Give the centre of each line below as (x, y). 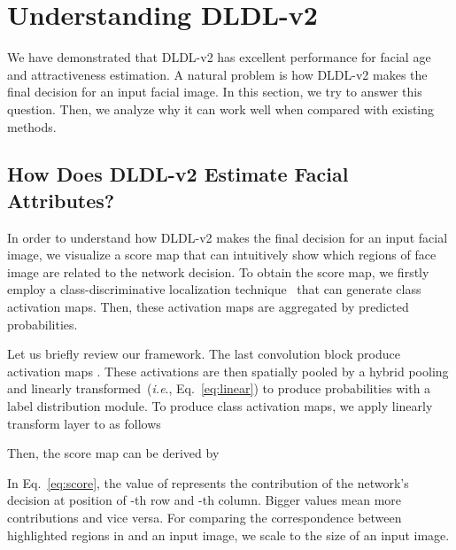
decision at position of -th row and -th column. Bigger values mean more (205, 500)
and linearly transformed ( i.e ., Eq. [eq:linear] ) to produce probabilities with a (219, 388)
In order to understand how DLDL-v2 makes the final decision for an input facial (228, 237)
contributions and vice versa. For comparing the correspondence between (205, 517)
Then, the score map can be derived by (113, 453)
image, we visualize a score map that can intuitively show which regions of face (222, 255)
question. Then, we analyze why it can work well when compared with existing (221, 108)
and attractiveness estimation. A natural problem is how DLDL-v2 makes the (217, 74)
